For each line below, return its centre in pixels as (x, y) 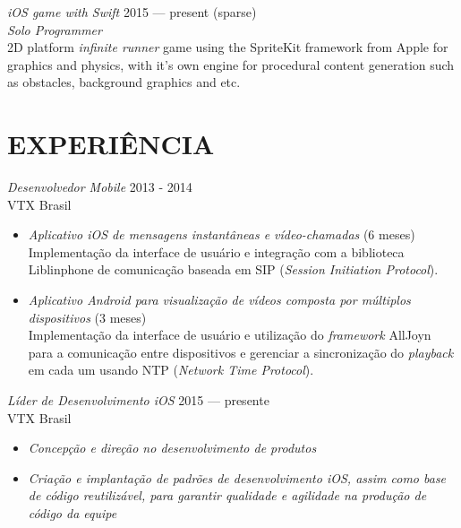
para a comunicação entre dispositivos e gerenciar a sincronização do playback (241, 352)
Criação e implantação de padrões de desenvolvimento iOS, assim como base (237, 477)
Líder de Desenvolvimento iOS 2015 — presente (138, 400)
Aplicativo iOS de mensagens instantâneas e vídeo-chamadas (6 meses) (222, 234)
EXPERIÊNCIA (111, 144)
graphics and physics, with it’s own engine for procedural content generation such (231, 64)
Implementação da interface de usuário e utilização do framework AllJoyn (230, 335)
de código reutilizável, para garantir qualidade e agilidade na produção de (227, 495)
